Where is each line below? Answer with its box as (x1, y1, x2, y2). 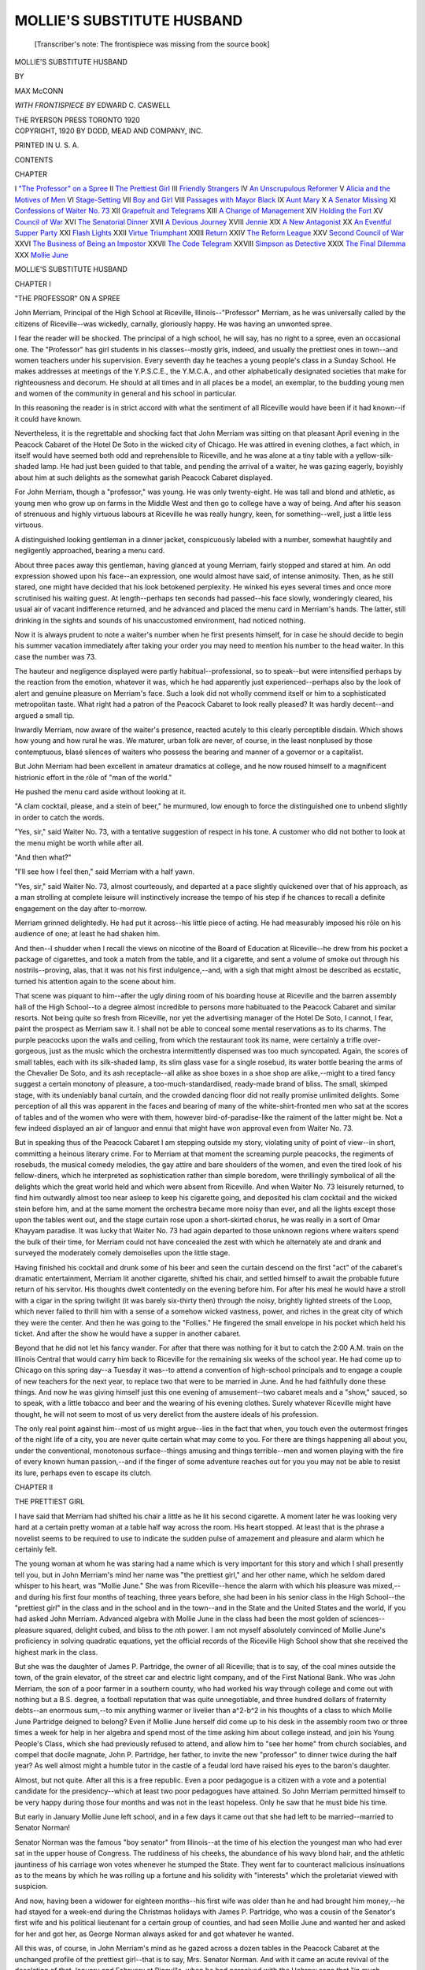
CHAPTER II (14, 1482, 54, 1492)
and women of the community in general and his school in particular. (14, 388, 238, 398)
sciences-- (349, 1614, 386, 1623)
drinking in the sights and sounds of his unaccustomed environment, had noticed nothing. (14, 615, 306, 625)
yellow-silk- (355, 451, 394, 460)
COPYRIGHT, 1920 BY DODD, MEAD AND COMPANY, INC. (14, 126, 204, 136)
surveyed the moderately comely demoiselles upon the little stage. (14, 1248, 231, 1258)
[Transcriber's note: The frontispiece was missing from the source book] (34, 39, 270, 49)
